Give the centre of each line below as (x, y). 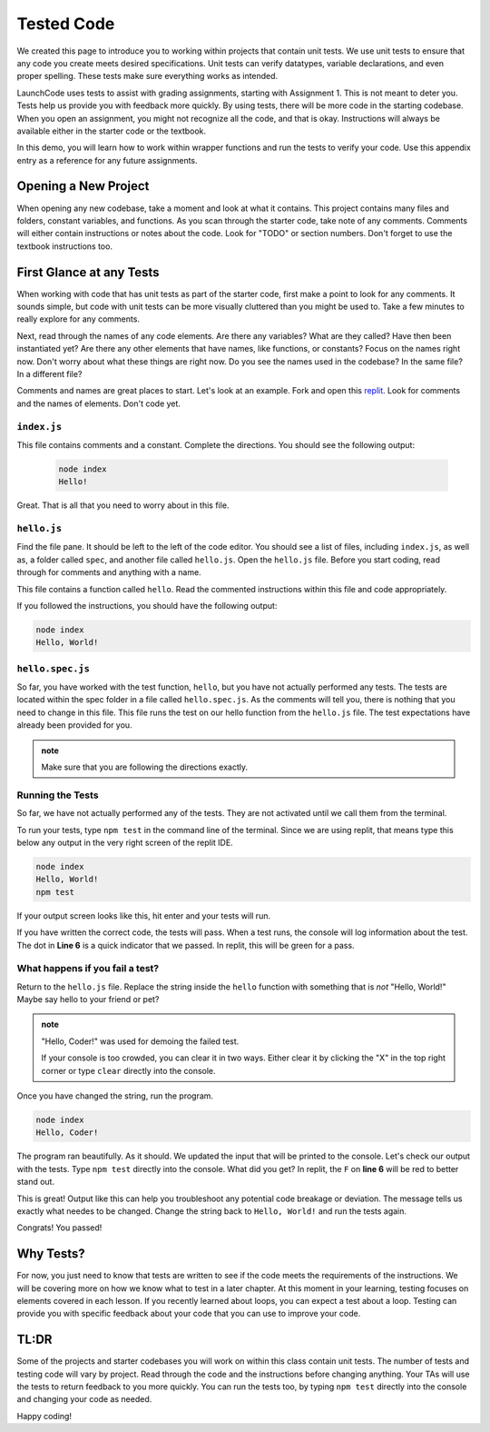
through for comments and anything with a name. (109, 572)
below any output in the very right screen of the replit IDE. (125, 842)
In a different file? (49, 374)
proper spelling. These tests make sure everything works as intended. (147, 76)
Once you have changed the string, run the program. (115, 1096)
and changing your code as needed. (84, 1399)
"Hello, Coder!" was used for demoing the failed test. (140, 1041)
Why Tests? (51, 1254)
